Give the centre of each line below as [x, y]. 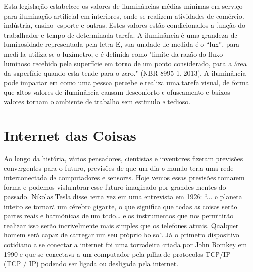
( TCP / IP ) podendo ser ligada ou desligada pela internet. [91, 263]
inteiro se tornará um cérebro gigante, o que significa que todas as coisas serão [121, 206]
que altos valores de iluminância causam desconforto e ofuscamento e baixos [117, 92]
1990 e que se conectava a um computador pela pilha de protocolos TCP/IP [117, 254]
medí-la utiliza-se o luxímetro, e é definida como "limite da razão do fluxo [114, 53]
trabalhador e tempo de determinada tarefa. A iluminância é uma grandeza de [121, 34]
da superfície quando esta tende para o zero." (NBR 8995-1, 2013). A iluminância [125, 73]
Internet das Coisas [70, 135]
